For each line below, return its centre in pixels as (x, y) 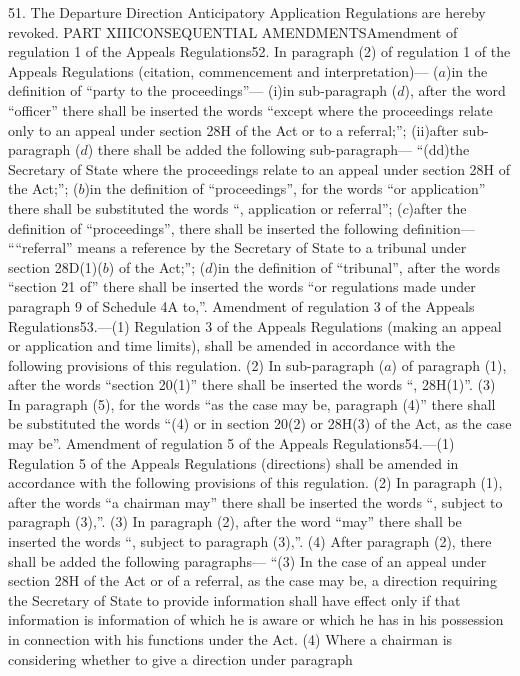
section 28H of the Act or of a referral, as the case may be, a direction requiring (252, 580)
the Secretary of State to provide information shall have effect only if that (234, 599)
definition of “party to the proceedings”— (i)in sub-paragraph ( (203, 90)
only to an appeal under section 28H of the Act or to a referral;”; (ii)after (233, 129)
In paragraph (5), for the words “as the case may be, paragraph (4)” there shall (252, 403)
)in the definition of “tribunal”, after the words (356, 266)
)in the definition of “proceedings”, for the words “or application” (285, 188)
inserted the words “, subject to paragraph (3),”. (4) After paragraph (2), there (250, 541)
